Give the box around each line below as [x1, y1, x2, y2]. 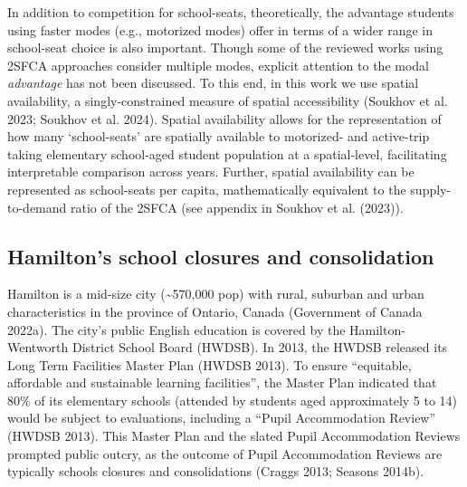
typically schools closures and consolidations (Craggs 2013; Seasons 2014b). [7, 462, 424, 481]
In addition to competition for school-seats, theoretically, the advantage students [7, 3, 454, 21]
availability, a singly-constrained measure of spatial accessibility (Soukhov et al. [7, 91, 448, 110]
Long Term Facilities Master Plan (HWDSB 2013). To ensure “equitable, [7, 355, 412, 374]
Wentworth [7, 338, 69, 357]
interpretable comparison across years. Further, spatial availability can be [7, 162, 415, 181]
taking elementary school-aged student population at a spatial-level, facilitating [7, 144, 447, 163]
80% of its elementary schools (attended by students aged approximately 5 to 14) [7, 390, 458, 409]
